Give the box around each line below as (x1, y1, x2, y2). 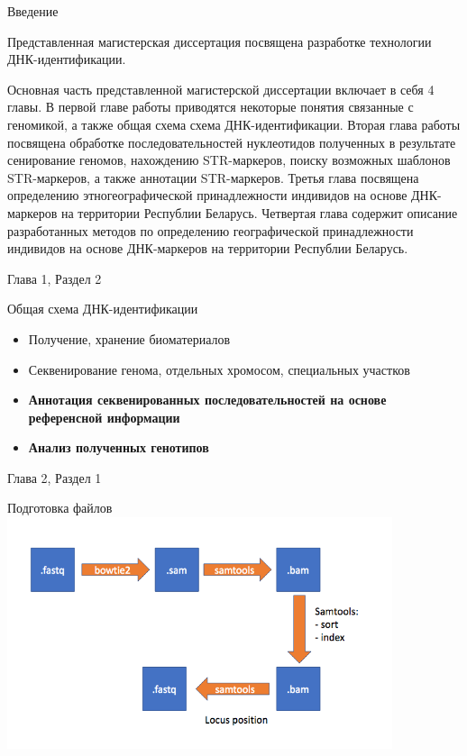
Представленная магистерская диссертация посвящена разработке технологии (7, 32, 432, 50)
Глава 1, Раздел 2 (7, 269, 102, 287)
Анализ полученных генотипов (28, 438, 209, 457)
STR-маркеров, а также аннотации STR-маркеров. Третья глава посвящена (7, 168, 419, 187)
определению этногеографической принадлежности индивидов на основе (7, 186, 407, 205)
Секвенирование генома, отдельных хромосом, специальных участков (28, 360, 410, 378)
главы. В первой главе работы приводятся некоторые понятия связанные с (7, 97, 414, 116)
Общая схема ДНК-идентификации (7, 299, 198, 318)
